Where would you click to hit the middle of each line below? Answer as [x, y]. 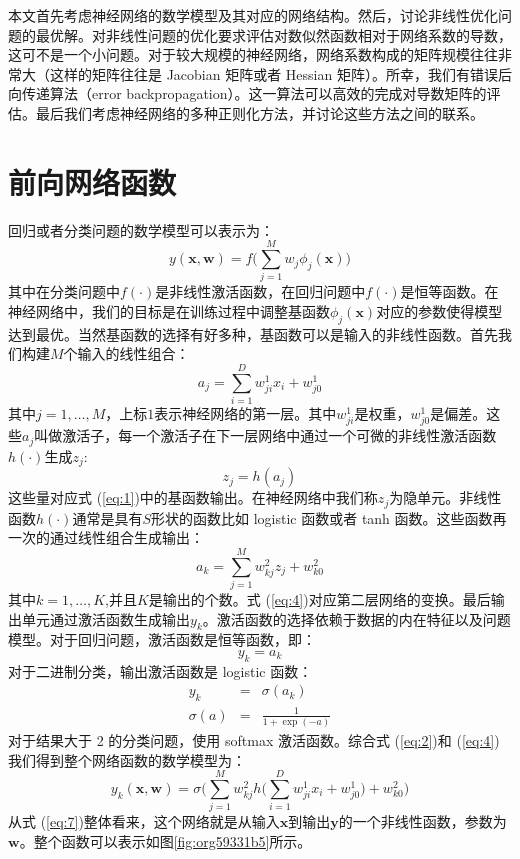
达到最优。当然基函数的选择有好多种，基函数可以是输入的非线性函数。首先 [253, 333]
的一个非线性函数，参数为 [422, 821]
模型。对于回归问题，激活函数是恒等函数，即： [162, 639]
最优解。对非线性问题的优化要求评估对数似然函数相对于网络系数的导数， [273, 34]
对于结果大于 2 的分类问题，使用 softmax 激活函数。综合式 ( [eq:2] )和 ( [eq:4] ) [254, 740]
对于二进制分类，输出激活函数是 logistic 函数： [160, 670]
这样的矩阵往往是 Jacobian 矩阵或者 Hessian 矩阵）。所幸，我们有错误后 [280, 73]
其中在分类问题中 [64, 291]
